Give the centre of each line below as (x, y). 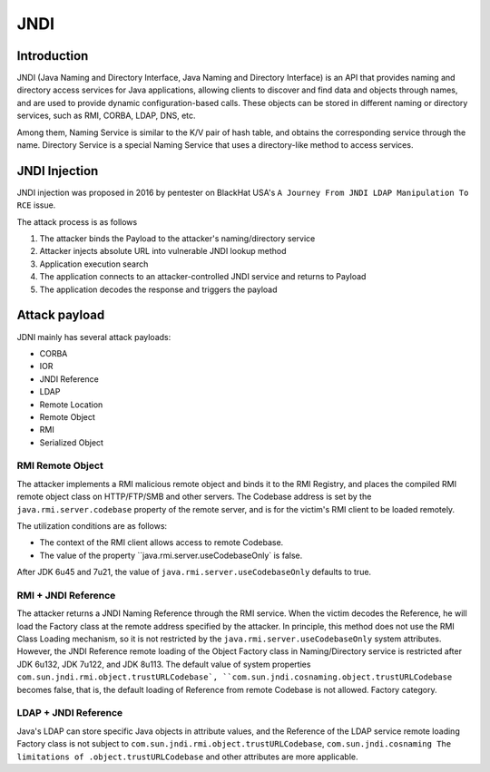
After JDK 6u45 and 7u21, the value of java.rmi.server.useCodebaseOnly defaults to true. (194, 572)
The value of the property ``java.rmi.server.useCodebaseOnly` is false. (171, 555)
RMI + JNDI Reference (66, 595)
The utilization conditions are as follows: (92, 526)
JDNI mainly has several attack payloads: (94, 337)
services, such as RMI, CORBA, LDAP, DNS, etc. (106, 116)
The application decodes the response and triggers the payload (158, 289)
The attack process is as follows (77, 221)
